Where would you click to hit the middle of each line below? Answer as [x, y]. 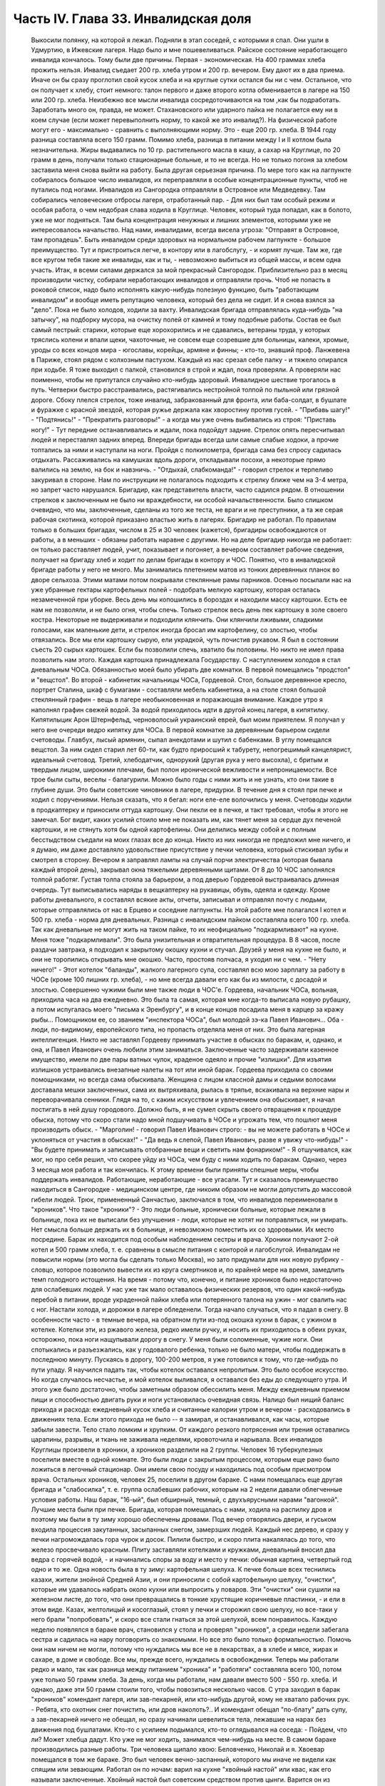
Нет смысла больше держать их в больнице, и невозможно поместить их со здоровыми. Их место [183, 1229]
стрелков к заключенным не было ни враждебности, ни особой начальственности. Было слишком [182, 499]
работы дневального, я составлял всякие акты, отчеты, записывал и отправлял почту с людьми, [179, 899]
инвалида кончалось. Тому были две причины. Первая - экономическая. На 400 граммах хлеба [178, 60]
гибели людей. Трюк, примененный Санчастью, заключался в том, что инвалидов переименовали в [185, 1199]
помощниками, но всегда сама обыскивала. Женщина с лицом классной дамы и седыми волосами [184, 1079]
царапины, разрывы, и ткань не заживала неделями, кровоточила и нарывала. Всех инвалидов [177, 1440]
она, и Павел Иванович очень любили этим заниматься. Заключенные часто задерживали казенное [185, 1049]
